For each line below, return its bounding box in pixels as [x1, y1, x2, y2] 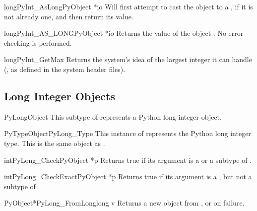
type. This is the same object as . [4, 138, 105, 148]
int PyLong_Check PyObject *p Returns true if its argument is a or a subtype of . [4, 154, 252, 165]
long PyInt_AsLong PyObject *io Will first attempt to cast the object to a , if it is [4, 1, 253, 11]
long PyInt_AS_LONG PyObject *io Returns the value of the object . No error [4, 28, 244, 38]
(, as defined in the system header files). [4, 64, 126, 74]
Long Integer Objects [4, 88, 115, 103]
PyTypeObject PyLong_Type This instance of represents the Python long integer [4, 128, 251, 139]
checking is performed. [4, 37, 72, 48]
